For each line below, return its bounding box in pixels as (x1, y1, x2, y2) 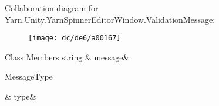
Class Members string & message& (5, 50, 130, 63)
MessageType (5, 70, 53, 83)
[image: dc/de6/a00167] (28, 34, 121, 43)
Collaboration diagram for (5, 2, 99, 13)
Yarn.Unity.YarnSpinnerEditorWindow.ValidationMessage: (5, 13, 215, 25)
